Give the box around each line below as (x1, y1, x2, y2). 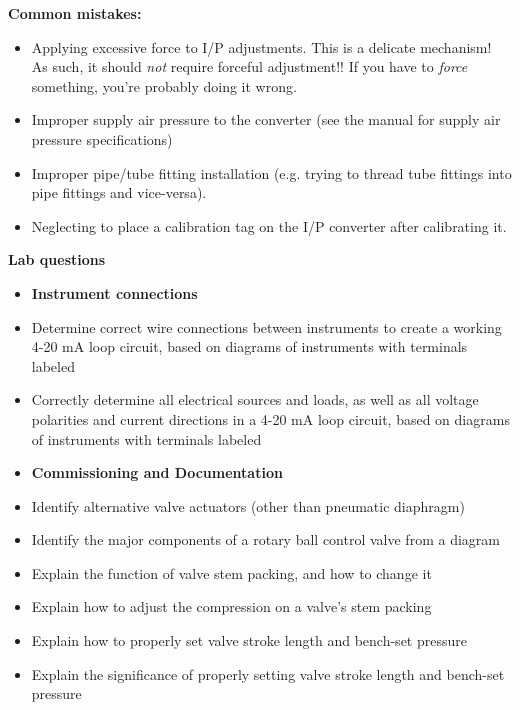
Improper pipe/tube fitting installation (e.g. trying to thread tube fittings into (31, 162, 512, 183)
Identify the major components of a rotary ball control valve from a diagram (31, 529, 500, 550)
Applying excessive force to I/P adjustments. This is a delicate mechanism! (31, 36, 492, 57)
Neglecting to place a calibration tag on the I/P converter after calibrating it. (31, 215, 507, 236)
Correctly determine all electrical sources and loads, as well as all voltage (31, 389, 479, 410)
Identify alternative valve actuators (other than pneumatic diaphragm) (31, 495, 465, 516)
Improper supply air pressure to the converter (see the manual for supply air (31, 109, 501, 130)
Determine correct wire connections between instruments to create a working (31, 316, 502, 337)
